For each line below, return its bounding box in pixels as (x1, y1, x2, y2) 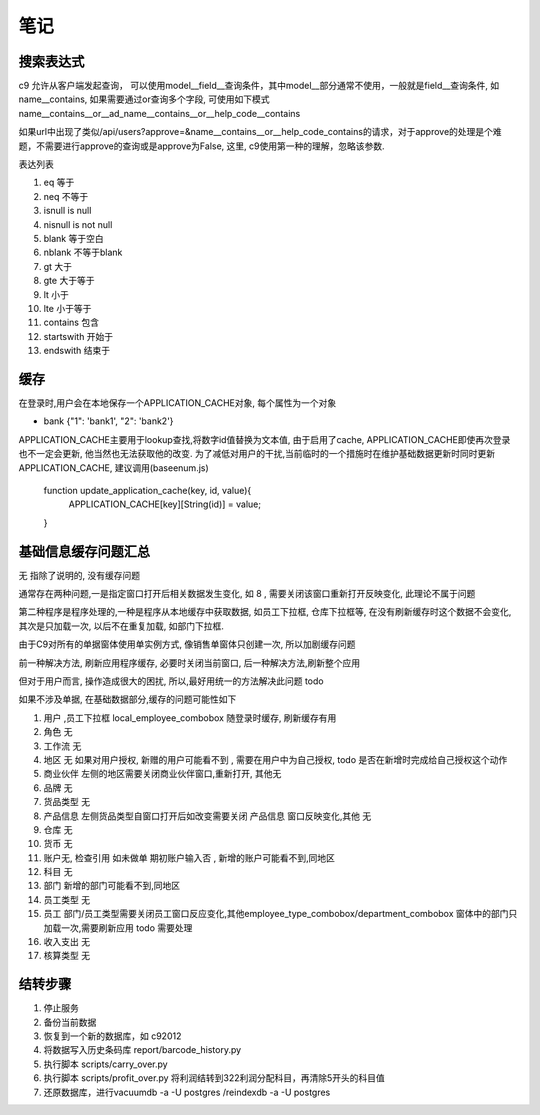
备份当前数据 (43, 1016, 97, 1028)
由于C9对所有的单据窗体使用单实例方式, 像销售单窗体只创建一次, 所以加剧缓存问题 (18, 638, 356, 650)
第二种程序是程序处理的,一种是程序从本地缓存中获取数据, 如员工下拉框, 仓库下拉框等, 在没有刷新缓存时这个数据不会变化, (18, 606, 512, 618)
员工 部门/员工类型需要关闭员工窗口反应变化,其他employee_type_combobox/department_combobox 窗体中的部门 (43, 908, 509, 920)
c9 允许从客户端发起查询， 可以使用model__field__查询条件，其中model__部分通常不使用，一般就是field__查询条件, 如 (18, 80, 500, 92)
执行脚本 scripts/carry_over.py (43, 1058, 169, 1070)
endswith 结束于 (43, 345, 111, 357)
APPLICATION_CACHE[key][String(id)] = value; (68, 498, 262, 510)
